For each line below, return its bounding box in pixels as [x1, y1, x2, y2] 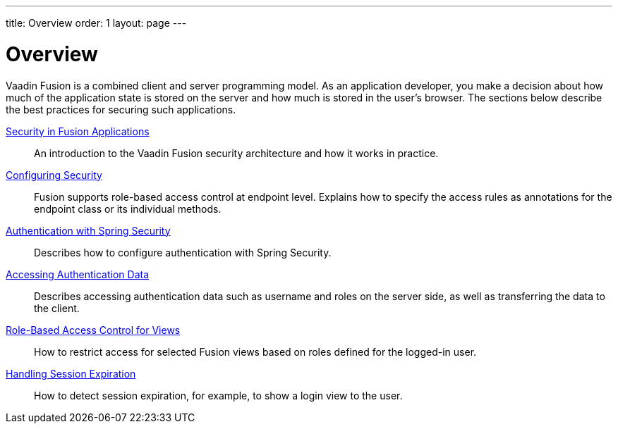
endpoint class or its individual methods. [34, 202, 222, 215]
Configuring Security [6, 168, 102, 181]
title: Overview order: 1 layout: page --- [6, 17, 187, 29]
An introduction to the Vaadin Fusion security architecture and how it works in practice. [34, 147, 439, 159]
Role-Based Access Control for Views [6, 323, 181, 336]
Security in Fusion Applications [6, 125, 150, 137]
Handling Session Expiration [6, 367, 136, 380]
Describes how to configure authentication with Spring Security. [34, 246, 332, 259]
